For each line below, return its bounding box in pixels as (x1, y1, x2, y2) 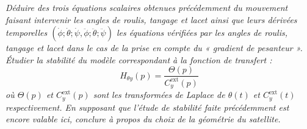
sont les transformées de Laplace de (93, 88, 225, 101)
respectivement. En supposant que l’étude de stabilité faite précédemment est (5, 100, 289, 113)
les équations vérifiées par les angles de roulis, (116, 26, 288, 39)
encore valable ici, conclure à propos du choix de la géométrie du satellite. (5, 113, 281, 125)
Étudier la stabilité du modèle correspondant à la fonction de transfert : (5, 53, 272, 66)
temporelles (5, 26, 48, 39)
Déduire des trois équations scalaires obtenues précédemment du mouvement (5, 1, 288, 13)
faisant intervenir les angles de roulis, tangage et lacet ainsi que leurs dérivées (5, 13, 297, 26)
